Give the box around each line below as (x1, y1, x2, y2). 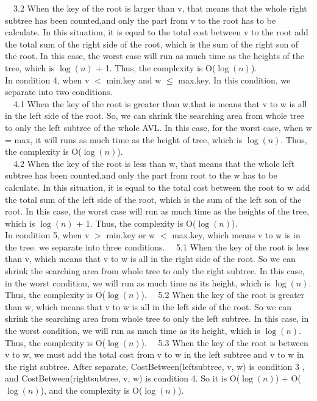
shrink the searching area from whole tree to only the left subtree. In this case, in (5, 312, 309, 325)
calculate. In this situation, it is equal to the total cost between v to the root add (5, 26, 308, 38)
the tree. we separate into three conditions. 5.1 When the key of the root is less (5, 240, 310, 253)
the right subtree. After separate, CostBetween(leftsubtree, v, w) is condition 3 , (5, 360, 305, 372)
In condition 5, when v (5, 229, 90, 241)
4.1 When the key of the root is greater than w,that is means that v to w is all (13, 97, 307, 110)
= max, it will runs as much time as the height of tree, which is (5, 133, 243, 146)
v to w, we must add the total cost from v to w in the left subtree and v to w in (5, 348, 304, 361)
